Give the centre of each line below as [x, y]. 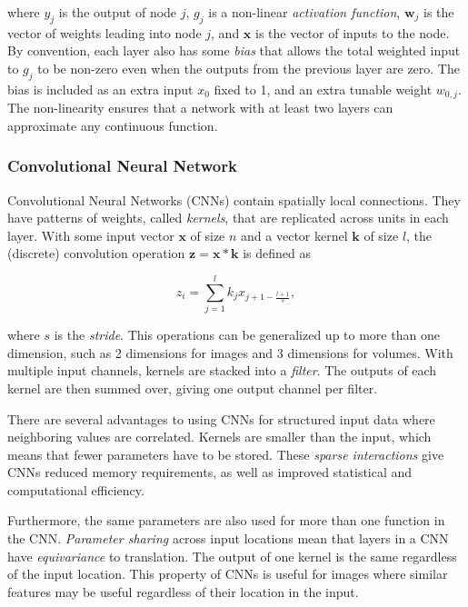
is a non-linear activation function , [304, 12]
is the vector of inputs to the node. [353, 32]
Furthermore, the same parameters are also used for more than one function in [226, 520]
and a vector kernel [294, 235]
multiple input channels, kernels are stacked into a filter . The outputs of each [222, 370]
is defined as [277, 253]
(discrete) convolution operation [96, 253]
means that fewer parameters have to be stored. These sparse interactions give [226, 454]
